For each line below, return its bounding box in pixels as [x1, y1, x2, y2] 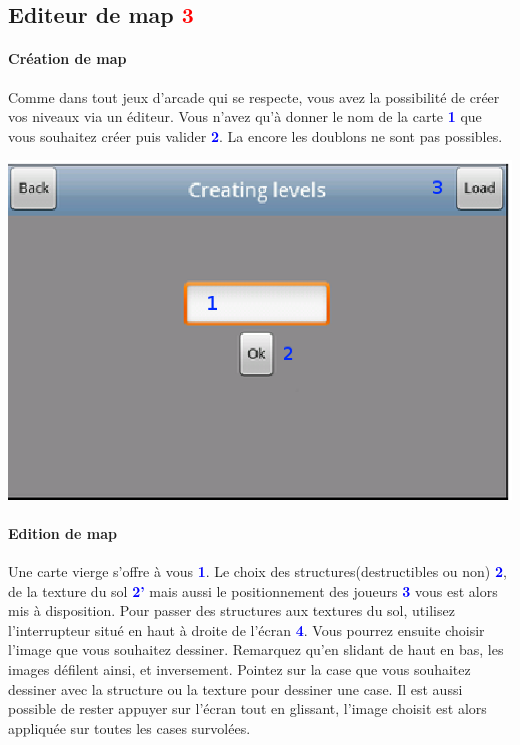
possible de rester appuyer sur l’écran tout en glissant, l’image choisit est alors [8, 698, 487, 719]
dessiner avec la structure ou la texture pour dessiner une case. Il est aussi [8, 678, 463, 699]
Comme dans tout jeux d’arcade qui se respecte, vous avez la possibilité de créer [8, 86, 500, 107]
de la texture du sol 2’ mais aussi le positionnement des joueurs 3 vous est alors [8, 580, 498, 601]
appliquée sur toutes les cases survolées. [8, 717, 251, 738]
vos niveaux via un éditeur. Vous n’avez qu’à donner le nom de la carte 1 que [8, 106, 482, 127]
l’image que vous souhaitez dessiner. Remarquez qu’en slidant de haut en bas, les [8, 639, 504, 660]
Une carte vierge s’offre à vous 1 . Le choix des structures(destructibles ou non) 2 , [8, 561, 507, 582]
